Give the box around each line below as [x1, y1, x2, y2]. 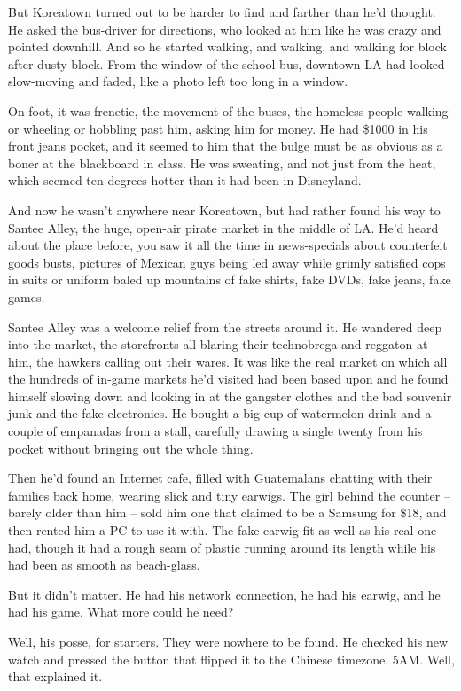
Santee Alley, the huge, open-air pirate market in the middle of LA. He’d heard [8, 218, 439, 237]
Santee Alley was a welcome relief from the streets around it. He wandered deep [8, 317, 442, 336]
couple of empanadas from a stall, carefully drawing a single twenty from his [8, 422, 423, 440]
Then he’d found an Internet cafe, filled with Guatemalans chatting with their [8, 469, 433, 487]
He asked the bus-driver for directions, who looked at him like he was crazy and [8, 19, 441, 38]
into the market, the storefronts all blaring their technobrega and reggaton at [8, 335, 428, 353]
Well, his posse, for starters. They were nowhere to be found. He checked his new [8, 633, 449, 650]
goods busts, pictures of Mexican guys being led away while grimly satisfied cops [8, 252, 446, 271]
